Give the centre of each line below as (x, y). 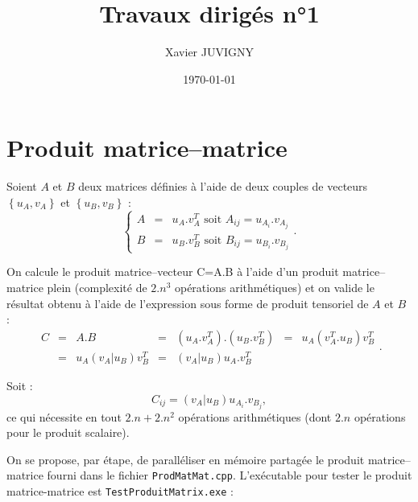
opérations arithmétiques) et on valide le (274, 287)
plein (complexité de (97, 287)
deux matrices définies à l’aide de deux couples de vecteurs (223, 186)
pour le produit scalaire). (68, 432)
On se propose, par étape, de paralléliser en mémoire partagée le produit (186, 459)
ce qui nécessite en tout (64, 416)
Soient (22, 186)
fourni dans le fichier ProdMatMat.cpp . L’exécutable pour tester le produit (230, 475)
